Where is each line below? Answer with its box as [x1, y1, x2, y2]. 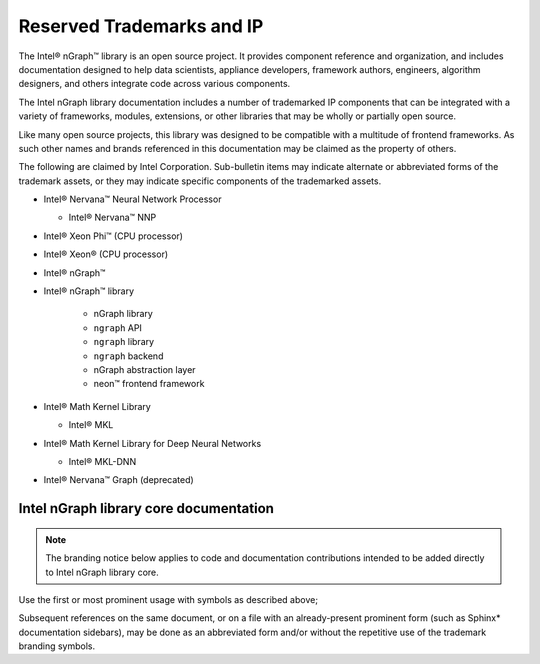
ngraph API [93, 321, 142, 334]
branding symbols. [18, 640, 96, 652]
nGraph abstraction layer [93, 363, 196, 375]
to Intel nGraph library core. [45, 566, 159, 578]
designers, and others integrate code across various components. [18, 78, 291, 90]
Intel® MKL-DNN [68, 455, 137, 467]
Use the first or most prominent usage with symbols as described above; [18, 593, 319, 605]
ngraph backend [93, 350, 164, 362]
